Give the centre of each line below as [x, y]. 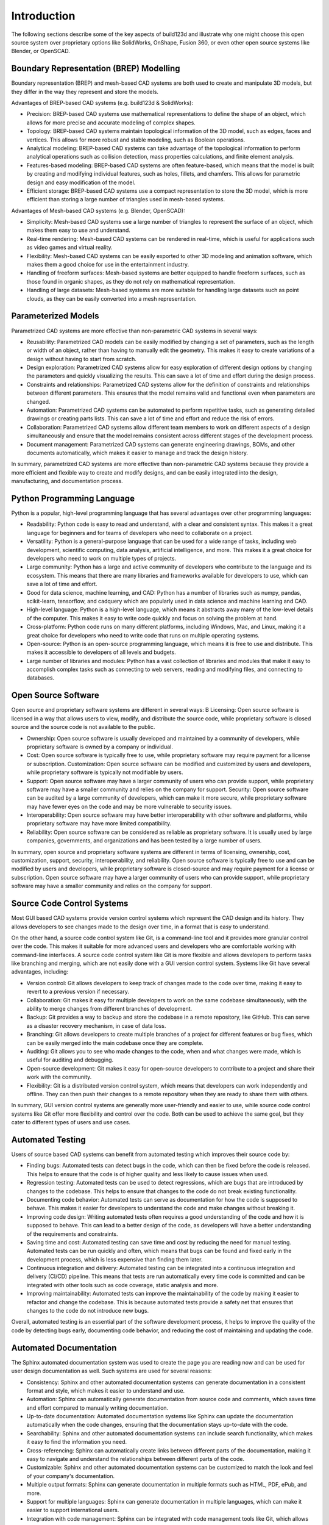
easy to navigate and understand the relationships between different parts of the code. [136, 1459]
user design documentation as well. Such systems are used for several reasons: [111, 1371]
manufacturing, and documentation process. [67, 481]
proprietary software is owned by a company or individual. [100, 747]
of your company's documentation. [71, 1476]
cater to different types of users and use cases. [71, 1122]
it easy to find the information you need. [77, 1442]
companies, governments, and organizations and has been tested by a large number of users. [144, 841]
